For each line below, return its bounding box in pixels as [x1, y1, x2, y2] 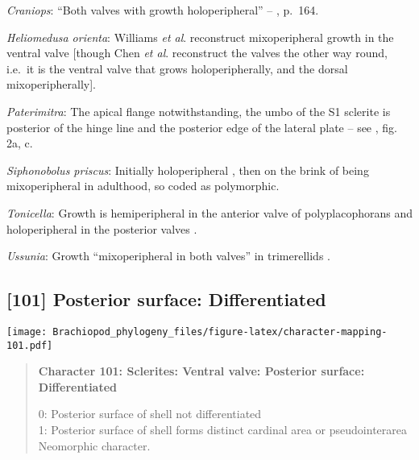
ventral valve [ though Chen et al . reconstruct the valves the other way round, [6, 44, 388, 61]
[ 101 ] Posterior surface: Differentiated [6, 287, 326, 312]
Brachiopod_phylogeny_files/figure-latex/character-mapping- [52, 325, 388, 338]
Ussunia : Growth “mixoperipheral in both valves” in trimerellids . [6, 247, 330, 264]
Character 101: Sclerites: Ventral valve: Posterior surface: [38, 363, 365, 379]
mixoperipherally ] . [6, 76, 96, 93]
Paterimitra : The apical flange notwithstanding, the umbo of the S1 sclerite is [6, 102, 391, 119]
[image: [6, 325, 48, 338]
